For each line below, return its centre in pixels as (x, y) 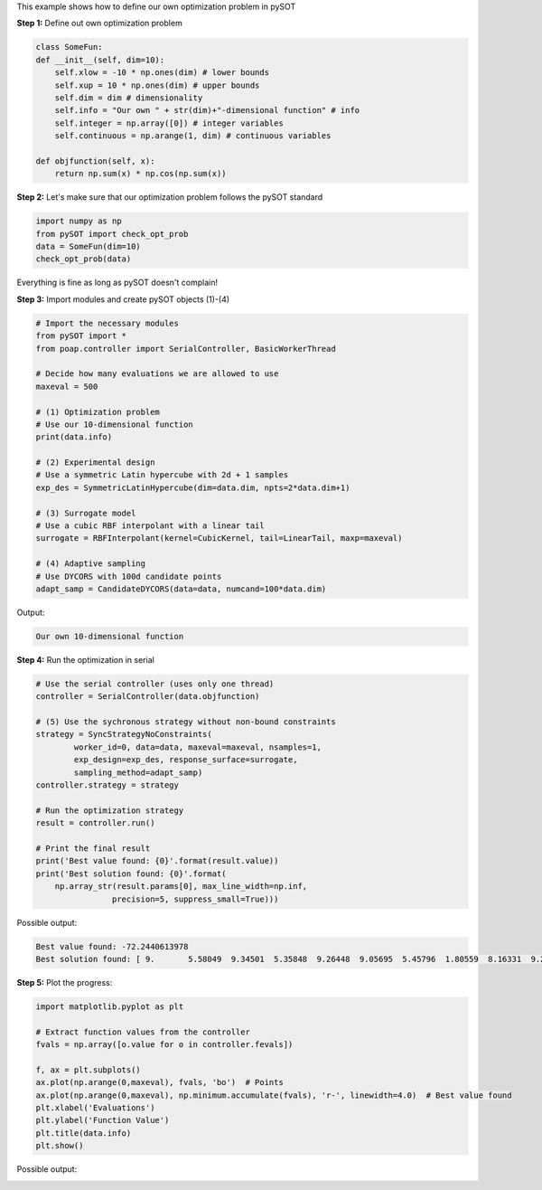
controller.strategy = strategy (107, 785)
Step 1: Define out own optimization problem (99, 24)
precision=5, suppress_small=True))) (195, 899)
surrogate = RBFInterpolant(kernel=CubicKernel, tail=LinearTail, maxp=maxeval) (219, 538)
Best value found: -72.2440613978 (112, 946)
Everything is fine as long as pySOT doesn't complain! (117, 283)
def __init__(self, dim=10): (100, 60)
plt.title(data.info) (84, 1133)
